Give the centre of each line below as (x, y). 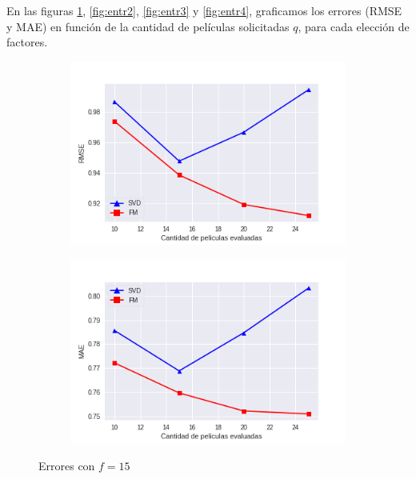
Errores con (67, 465)
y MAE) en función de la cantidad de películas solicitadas (148, 26)
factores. (27, 42)
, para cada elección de (354, 26)
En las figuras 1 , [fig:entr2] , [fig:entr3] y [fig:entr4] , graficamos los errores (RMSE (204, 10)
